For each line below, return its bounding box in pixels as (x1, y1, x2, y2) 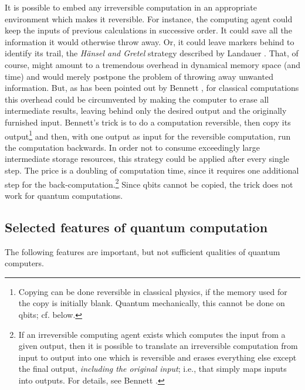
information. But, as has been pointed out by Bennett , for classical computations (5, 82, 299, 94)
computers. (5, 257, 45, 269)
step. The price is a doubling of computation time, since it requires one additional (5, 164, 299, 176)
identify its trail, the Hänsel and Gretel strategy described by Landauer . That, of (5, 47, 299, 59)
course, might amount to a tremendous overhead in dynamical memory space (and (5, 58, 300, 70)
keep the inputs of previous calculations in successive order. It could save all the (5, 24, 292, 36)
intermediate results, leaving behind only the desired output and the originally (5, 104, 287, 117)
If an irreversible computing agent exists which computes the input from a (18, 328, 286, 340)
